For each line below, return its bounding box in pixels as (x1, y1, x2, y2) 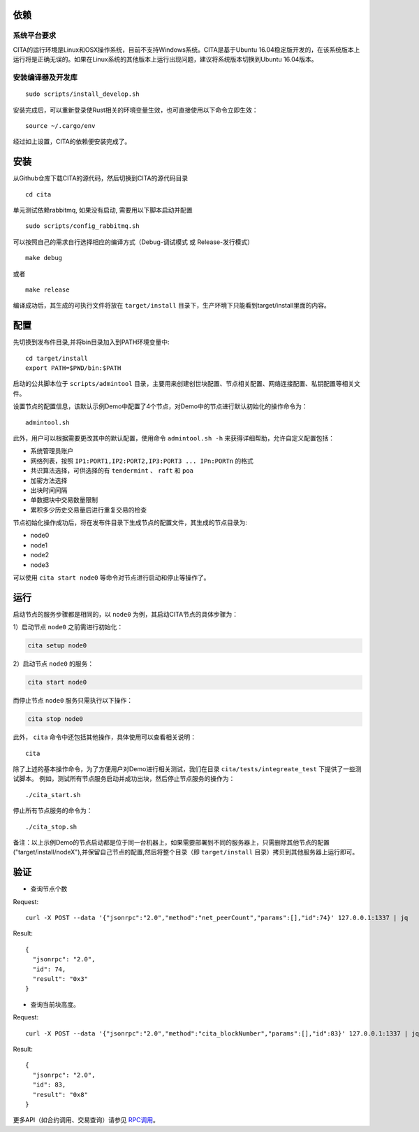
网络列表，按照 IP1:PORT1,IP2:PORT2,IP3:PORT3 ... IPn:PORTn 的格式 (30, 457, 254, 465)
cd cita (25, 190, 52, 199)
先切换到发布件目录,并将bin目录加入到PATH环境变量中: (13, 338, 170, 346)
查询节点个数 (30, 884, 68, 893)
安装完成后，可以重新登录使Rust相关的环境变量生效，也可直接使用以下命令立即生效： (13, 106, 258, 114)
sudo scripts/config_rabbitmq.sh (25, 222, 140, 230)
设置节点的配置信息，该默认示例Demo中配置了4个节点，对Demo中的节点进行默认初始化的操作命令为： (13, 402, 308, 410)
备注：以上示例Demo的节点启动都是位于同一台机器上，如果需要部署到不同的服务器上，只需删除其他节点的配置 (13, 838, 330, 846)
